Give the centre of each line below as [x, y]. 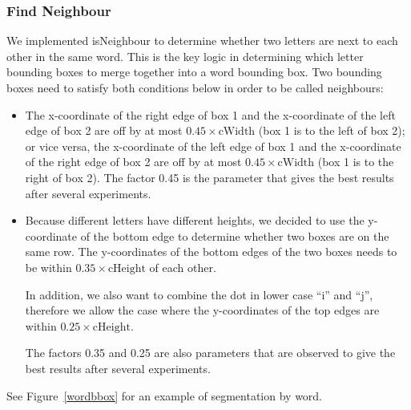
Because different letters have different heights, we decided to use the [195, 220]
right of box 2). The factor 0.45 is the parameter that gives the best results [210, 177]
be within [48, 267]
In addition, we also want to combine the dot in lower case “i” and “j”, [199, 294]
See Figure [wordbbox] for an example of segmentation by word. [165, 395]
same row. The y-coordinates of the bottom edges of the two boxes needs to [211, 252]
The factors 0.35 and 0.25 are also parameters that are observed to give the [210, 353]
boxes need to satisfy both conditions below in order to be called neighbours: [195, 87]
